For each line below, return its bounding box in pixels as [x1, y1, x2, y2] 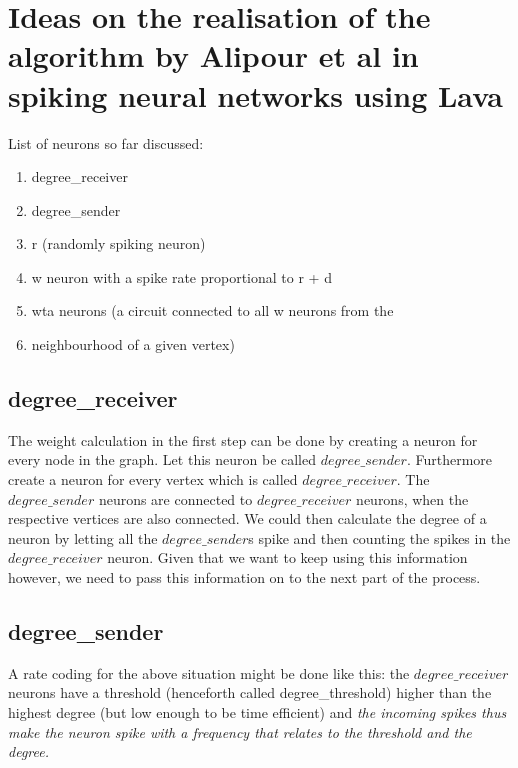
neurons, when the [356, 488, 469, 509]
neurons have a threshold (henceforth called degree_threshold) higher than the [8, 682, 492, 703]
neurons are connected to [98, 488, 253, 509]
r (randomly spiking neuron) [31, 233, 206, 254]
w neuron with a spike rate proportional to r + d [31, 266, 332, 287]
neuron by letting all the [8, 527, 158, 548]
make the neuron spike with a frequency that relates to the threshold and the [8, 721, 472, 742]
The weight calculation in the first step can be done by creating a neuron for [8, 429, 478, 450]
